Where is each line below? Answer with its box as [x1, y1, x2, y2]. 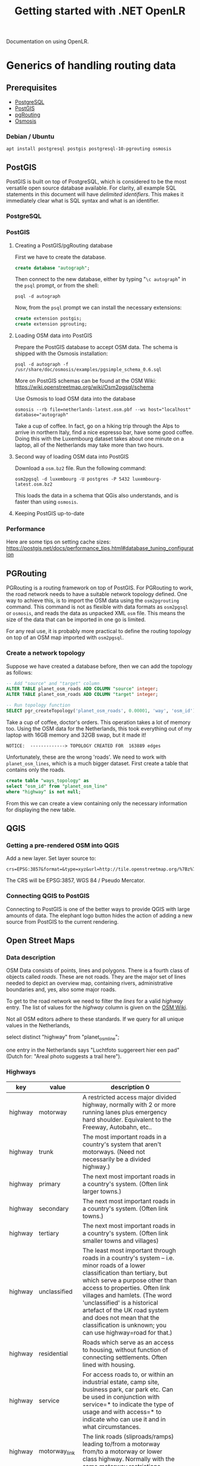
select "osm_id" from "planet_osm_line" [6, 783, 108, 789]
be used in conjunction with [82, 1393, 160, 1401]
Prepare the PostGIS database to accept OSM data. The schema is [14, 344, 179, 351]
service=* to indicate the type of [82, 1400, 174, 1409]
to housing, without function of [82, 1346, 168, 1354]
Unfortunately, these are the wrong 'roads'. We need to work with [6, 753, 167, 761]
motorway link [38, 1447, 76, 1456]
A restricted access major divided [82, 1093, 177, 1101]
